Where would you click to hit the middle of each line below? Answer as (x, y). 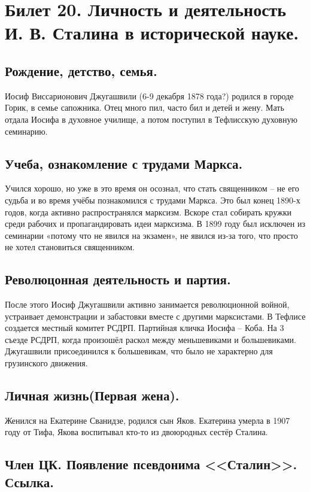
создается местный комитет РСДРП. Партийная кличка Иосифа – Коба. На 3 (145, 328)
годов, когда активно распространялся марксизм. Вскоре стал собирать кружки (148, 212)
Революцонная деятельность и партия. (118, 279)
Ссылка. (29, 482)
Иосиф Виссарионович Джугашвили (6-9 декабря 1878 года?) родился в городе (149, 95)
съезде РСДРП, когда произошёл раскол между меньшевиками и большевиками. (151, 339)
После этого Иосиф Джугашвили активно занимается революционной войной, (147, 304)
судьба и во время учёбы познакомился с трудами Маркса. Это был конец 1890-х (153, 200)
